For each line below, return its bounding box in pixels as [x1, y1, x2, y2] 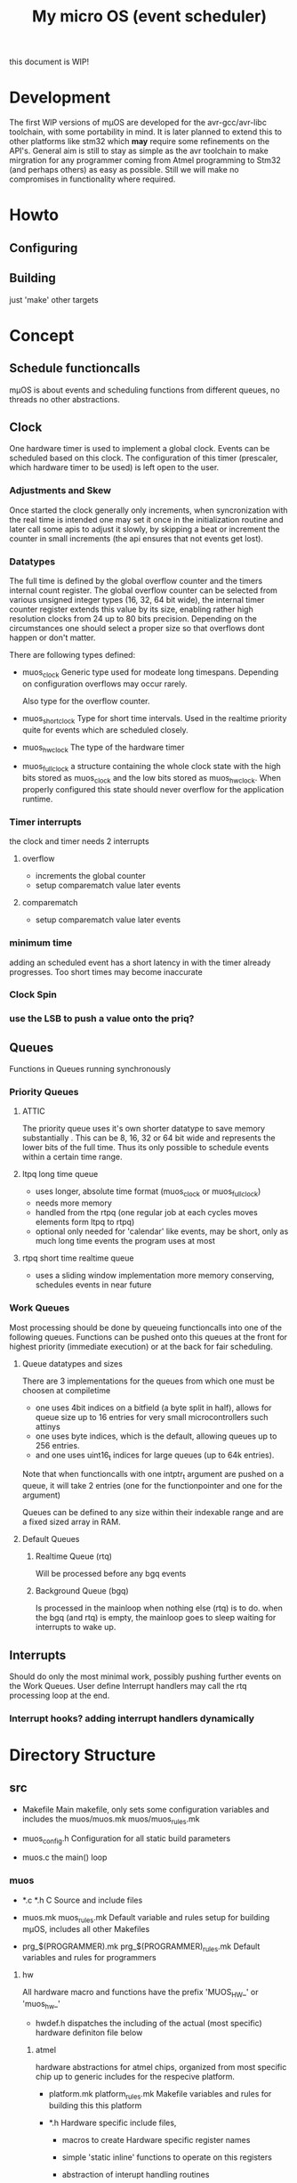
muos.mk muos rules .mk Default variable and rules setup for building [21, 1911, 270, 1925]
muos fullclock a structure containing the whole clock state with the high [21, 761, 282, 774]
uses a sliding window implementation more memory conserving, [35, 1270, 275, 1281]
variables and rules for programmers [21, 1952, 157, 1963]
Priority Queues [9, 1086, 79, 1099]
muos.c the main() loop [21, 1852, 108, 1862]
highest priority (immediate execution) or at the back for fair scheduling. [9, 1341, 273, 1351]
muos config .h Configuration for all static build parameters [21, 1832, 231, 1846]
